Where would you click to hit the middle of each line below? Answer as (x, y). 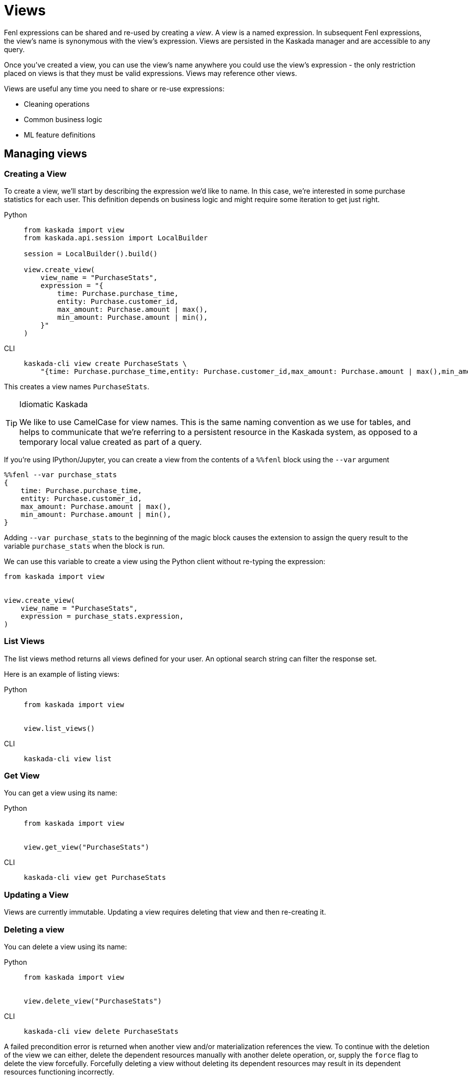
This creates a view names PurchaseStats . (77, 386)
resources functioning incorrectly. (59, 1072)
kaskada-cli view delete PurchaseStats (101, 1031)
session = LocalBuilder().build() (91, 253)
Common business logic (63, 119)
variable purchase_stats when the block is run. (84, 546)
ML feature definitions (60, 135)
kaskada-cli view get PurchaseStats (95, 878)
